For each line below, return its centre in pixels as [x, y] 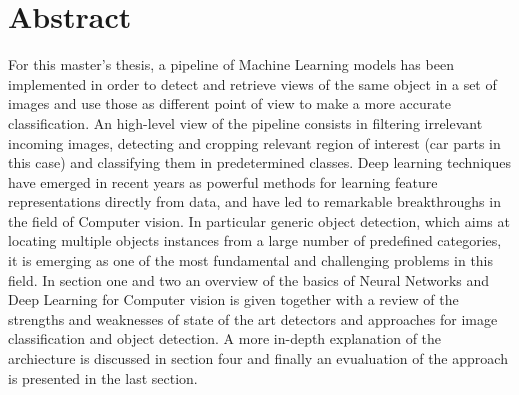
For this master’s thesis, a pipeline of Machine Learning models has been [231, 64]
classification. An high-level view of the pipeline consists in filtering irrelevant [245, 122]
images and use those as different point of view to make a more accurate [229, 103]
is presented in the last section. [103, 377]
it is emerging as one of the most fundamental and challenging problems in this [251, 260]
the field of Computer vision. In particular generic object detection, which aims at [259, 220]
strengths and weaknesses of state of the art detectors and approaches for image [253, 318]
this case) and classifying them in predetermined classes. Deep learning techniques [259, 162]
